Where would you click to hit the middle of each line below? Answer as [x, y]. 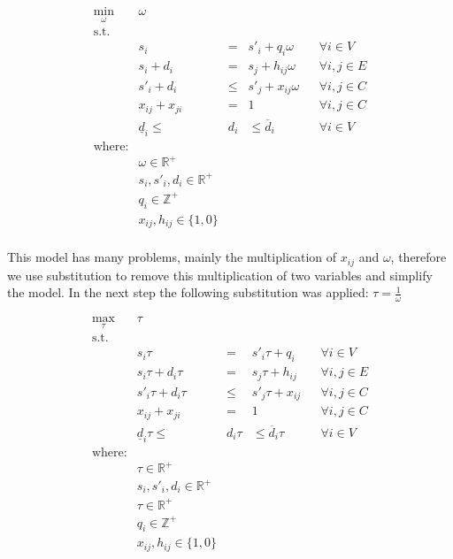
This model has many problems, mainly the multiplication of [172, 257]
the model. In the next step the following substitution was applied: [188, 292]
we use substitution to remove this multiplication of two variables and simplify [220, 275]
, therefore [418, 257]
